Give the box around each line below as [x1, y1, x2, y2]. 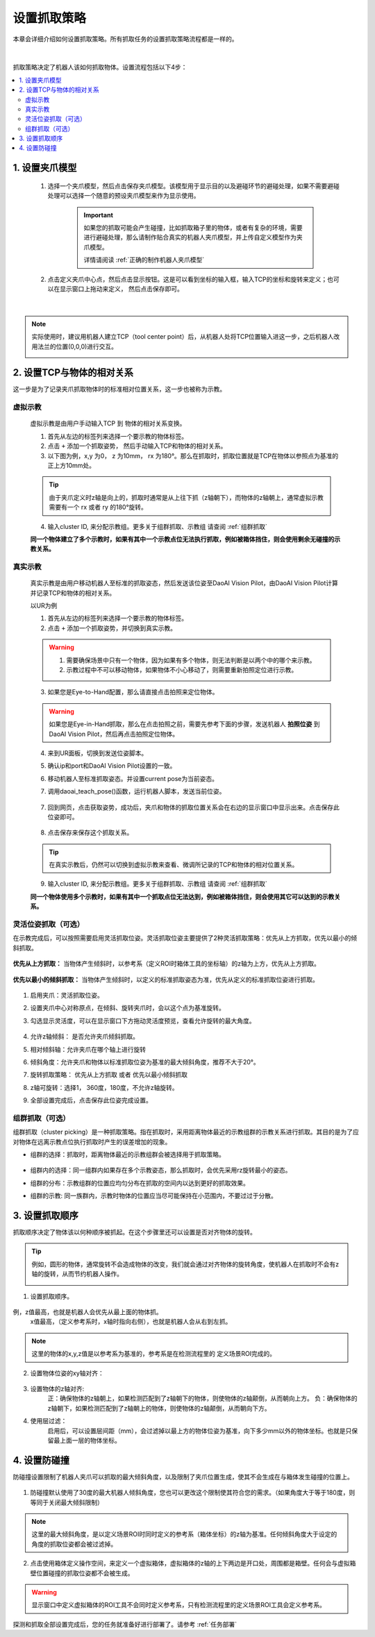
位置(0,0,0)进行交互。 [56, 342, 118, 351]
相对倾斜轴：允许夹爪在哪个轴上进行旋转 [30, 1045, 146, 1053]
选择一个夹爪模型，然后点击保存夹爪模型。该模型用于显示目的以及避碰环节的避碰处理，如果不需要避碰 [47, 181, 340, 190]
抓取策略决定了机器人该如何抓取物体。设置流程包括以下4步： [12, 63, 187, 72]
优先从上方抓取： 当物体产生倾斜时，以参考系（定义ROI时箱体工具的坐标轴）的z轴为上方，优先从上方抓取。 [12, 959, 321, 968]
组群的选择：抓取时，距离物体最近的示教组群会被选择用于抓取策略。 [30, 1150, 225, 1159]
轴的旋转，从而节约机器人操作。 [31, 1270, 123, 1278]
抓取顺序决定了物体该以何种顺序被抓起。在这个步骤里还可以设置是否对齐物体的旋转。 [12, 1228, 256, 1236]
